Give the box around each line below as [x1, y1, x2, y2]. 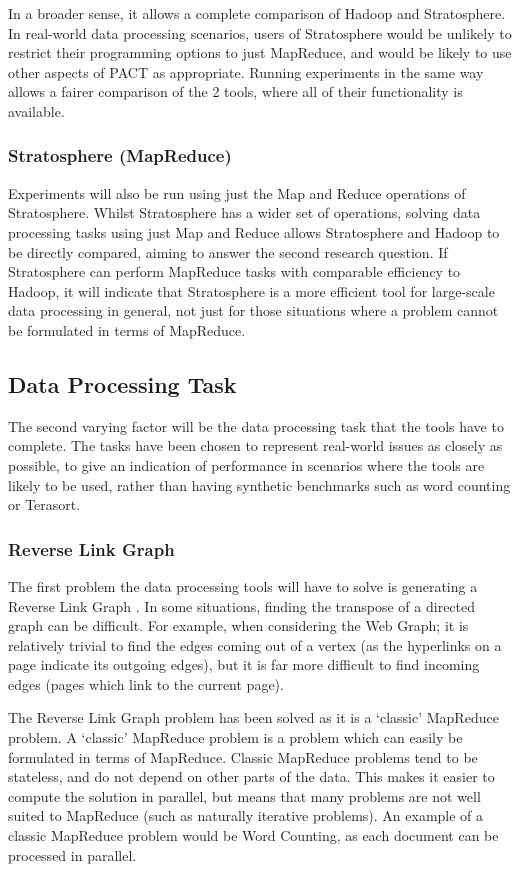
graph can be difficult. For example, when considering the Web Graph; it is [8, 615, 469, 636]
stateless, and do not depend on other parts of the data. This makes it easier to [8, 766, 495, 787]
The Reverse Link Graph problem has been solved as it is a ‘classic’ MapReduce [8, 707, 499, 728]
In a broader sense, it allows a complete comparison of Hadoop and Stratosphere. [8, 3, 506, 23]
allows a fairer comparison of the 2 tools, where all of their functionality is [8, 81, 463, 102]
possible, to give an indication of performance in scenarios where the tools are [8, 454, 485, 475]
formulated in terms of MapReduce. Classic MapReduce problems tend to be [8, 746, 478, 767]
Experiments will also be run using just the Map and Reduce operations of [8, 182, 466, 203]
